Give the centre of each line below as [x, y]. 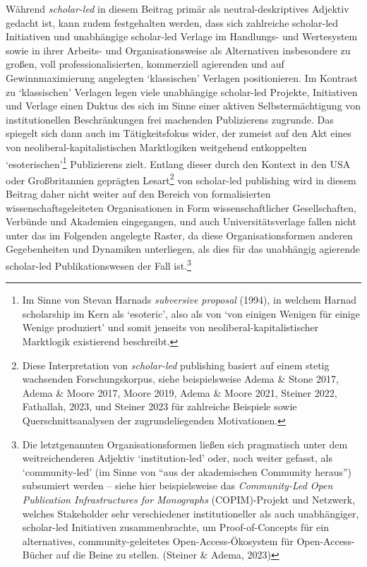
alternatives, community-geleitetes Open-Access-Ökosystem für [158, 541]
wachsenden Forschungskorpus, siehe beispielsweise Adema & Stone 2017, [180, 379]
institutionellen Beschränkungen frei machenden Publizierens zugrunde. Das [170, 119]
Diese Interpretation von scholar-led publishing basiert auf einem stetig [176, 365]
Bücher [37, 555]
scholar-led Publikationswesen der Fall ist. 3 [98, 264]
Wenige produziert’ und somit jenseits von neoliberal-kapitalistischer [170, 327]
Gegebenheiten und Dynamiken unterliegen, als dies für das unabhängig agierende [183, 249]
